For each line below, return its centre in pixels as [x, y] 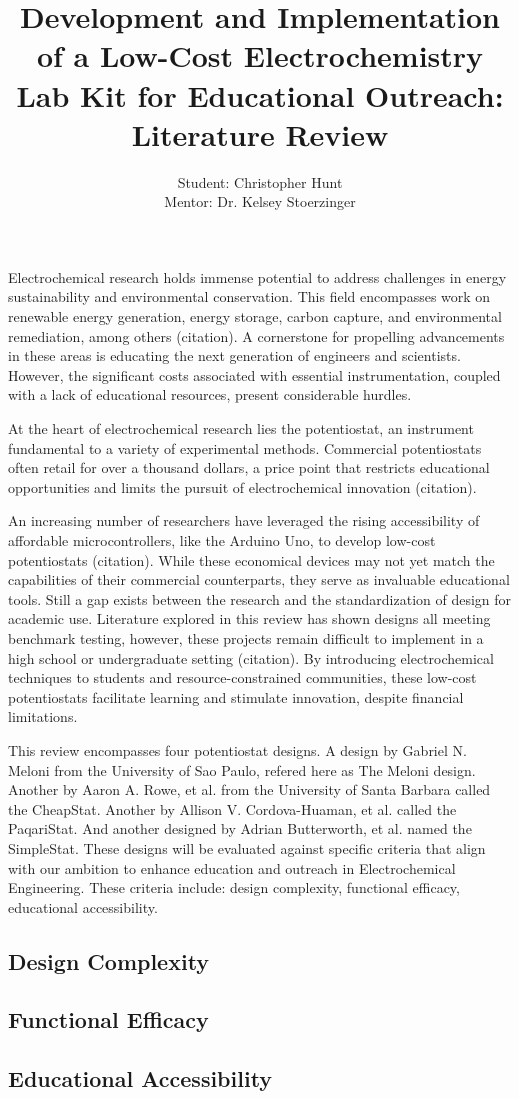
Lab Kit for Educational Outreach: [260, 94]
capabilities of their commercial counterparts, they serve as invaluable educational [259, 579]
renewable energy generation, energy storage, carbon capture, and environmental [255, 316]
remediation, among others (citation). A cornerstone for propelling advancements [256, 335]
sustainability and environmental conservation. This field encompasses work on [249, 296]
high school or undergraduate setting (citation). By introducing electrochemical [251, 657]
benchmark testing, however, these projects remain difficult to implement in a [246, 637]
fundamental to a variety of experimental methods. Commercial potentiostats [245, 447]
